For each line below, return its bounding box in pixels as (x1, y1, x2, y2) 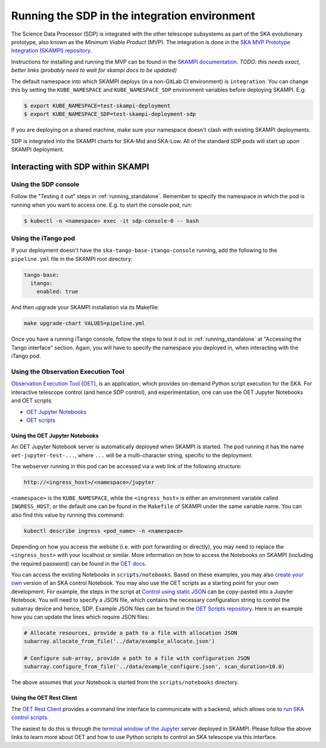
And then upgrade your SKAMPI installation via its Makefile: (11, 304, 159, 311)
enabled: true (36, 288, 78, 295)
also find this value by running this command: (11, 511, 124, 518)
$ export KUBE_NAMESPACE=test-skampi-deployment (24, 102, 171, 109)
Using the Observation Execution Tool (11, 367, 125, 376)
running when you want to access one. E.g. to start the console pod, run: (11, 201, 193, 208)
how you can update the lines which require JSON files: (11, 613, 150, 621)
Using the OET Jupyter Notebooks (11, 432, 99, 439)
